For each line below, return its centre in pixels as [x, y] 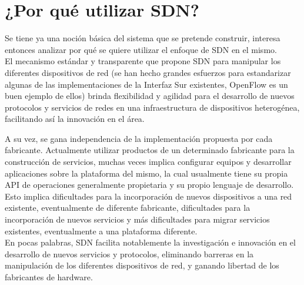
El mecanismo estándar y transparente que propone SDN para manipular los [143, 61]
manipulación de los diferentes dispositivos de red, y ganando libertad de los [142, 265]
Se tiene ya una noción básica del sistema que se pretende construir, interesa [143, 38]
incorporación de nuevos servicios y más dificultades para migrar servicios [137, 219]
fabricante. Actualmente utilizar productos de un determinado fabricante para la [150, 150]
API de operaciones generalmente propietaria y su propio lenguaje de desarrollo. [149, 185]
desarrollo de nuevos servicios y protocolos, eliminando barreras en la [129, 253]
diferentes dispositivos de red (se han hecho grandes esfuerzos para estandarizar [148, 72]
